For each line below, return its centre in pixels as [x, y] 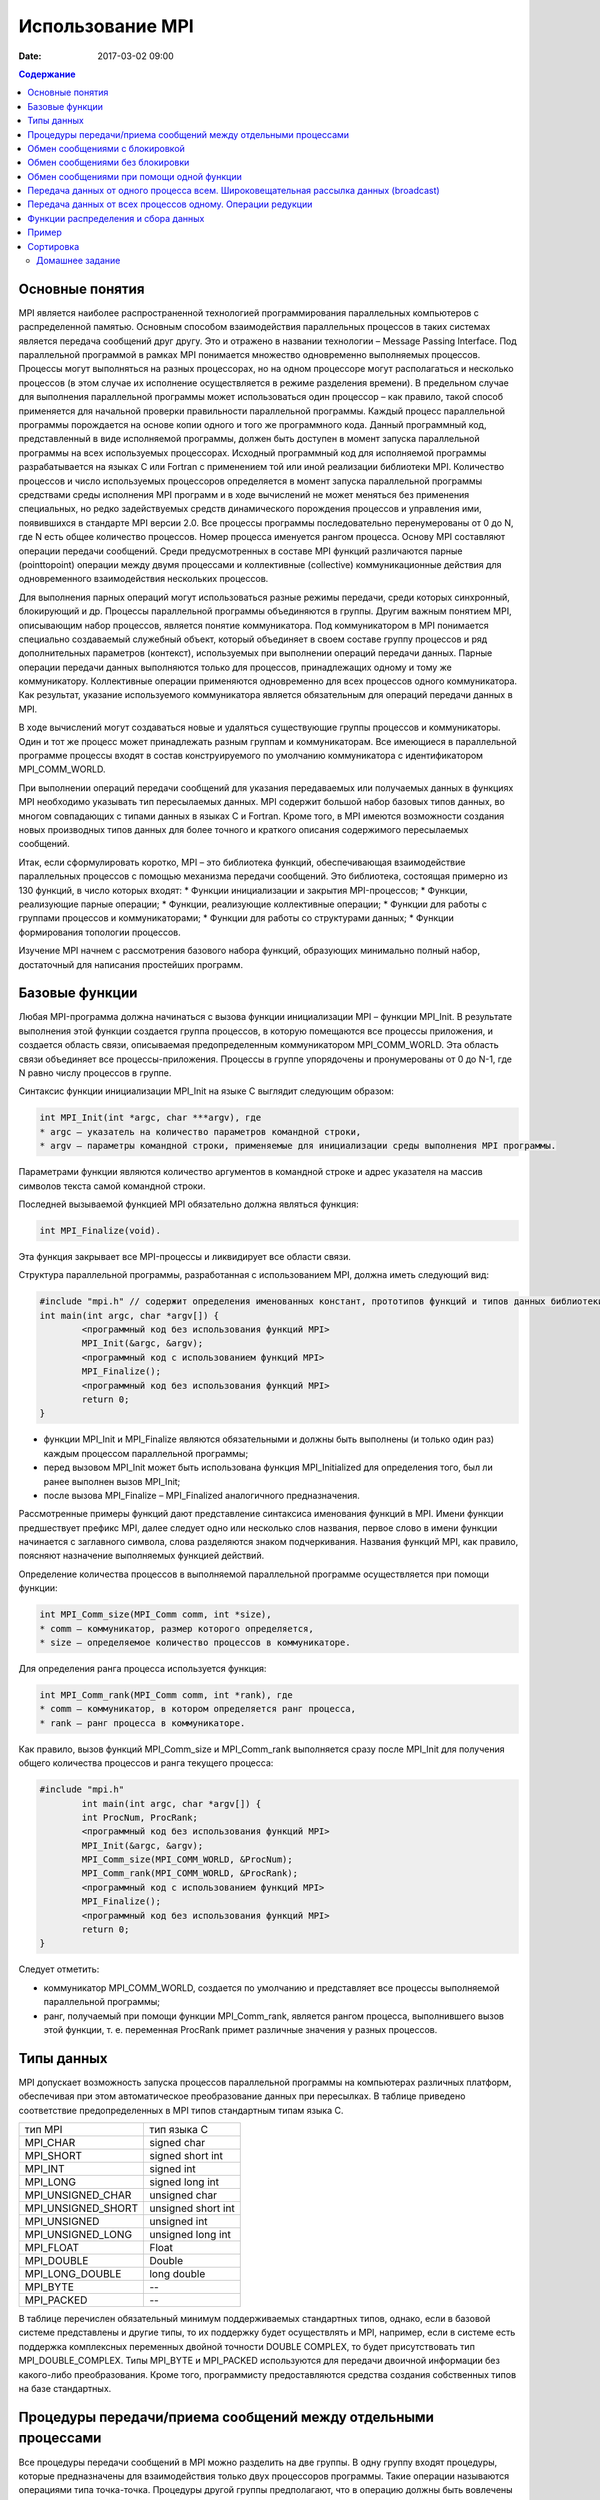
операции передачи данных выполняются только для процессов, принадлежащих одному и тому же [235, 667]
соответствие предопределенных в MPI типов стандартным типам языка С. [181, 2110]
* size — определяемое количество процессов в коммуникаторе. [195, 1643]
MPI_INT [44, 2169]
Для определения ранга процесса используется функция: [142, 1668]
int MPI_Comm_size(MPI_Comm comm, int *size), [155, 1614]
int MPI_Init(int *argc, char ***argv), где [150, 1118]
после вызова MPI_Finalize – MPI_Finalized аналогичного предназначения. [201, 1495]
